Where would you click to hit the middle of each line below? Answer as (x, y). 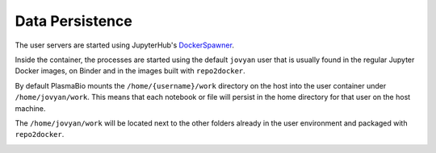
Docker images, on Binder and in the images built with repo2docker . (130, 71)
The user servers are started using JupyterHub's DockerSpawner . (124, 45)
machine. (30, 108)
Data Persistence (73, 21)
